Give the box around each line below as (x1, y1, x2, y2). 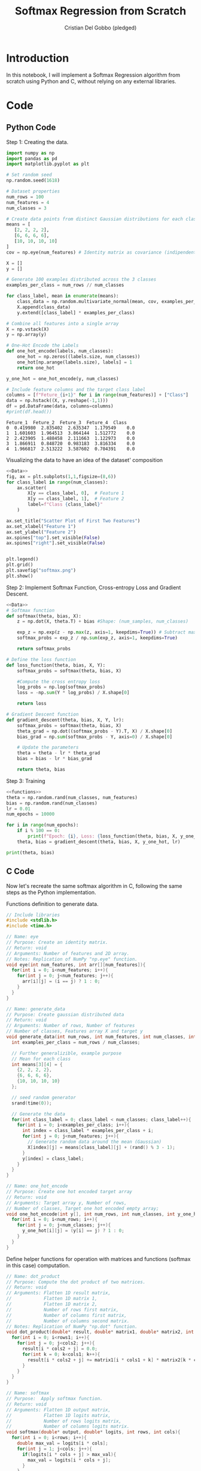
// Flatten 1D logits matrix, (6, 1412, 111, 1418)
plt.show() (6, 573, 33, 579)
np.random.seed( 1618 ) (6, 178, 60, 184)
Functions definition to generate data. (6, 900, 99, 907)
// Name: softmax (6, 1390, 50, 1396)
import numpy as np (6, 150, 55, 156)
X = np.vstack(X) (6, 326, 50, 332)
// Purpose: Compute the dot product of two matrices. (6, 1279, 146, 1285)
